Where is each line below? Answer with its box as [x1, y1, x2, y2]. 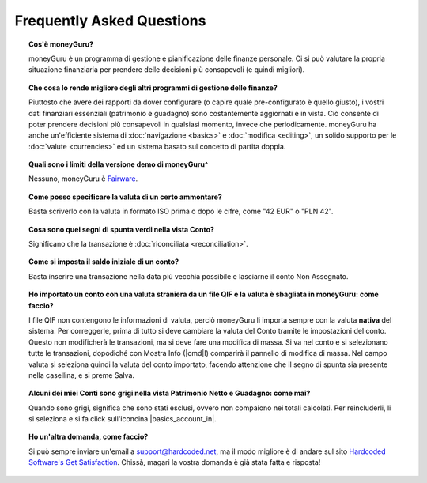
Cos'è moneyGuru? [28, 40, 94, 49]
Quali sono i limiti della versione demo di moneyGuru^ [28, 160, 209, 169]
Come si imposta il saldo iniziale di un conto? [28, 257, 179, 266]
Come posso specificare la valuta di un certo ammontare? [28, 192, 223, 202]
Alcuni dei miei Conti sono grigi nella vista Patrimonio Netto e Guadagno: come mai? [28, 388, 311, 398]
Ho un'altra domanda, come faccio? [28, 432, 149, 442]
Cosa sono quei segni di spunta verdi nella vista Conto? [28, 225, 215, 234]
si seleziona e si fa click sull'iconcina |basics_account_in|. [28, 414, 217, 424]
